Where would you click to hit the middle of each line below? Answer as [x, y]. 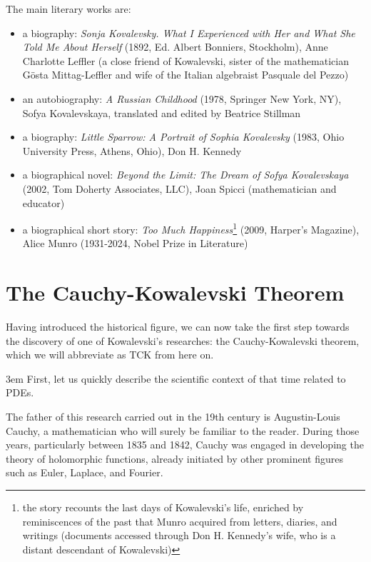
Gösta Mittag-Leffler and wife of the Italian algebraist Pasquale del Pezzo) [185, 75]
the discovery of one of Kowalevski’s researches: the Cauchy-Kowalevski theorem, [183, 340]
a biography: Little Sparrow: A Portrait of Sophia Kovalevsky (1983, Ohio [183, 137]
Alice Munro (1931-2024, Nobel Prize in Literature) [135, 243]
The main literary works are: [68, 9]
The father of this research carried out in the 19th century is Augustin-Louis [173, 417]
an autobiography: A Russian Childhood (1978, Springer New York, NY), [182, 98]
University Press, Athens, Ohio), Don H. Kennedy [132, 150]
